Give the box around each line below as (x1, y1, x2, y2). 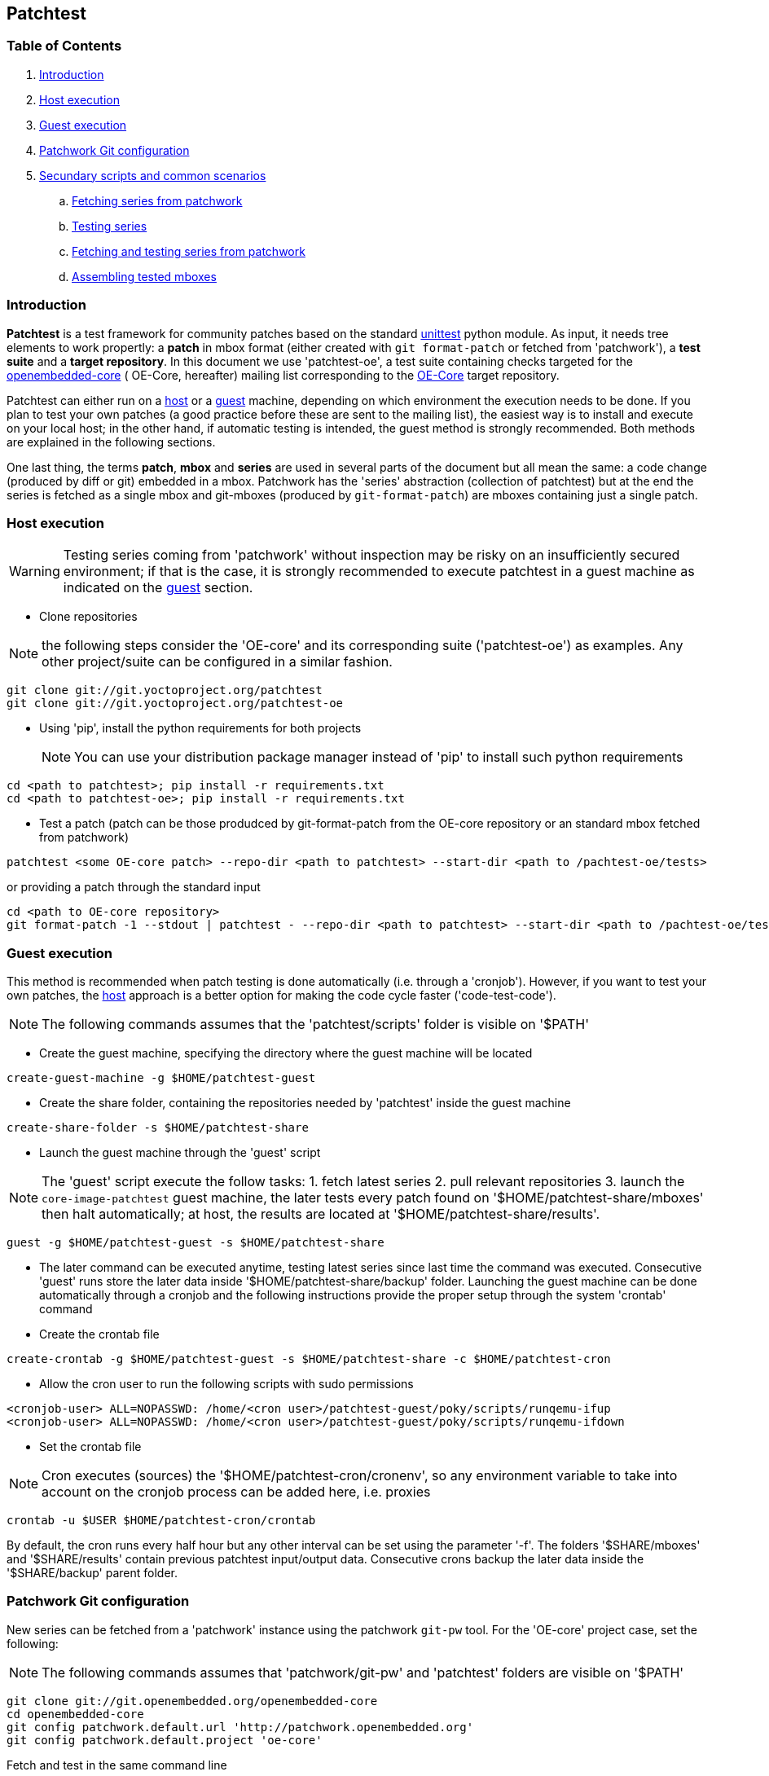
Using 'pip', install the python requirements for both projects (39, 721, 362, 736)
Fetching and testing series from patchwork (72, 244, 305, 258)
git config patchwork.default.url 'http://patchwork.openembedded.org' (7, 1720, 474, 1734)
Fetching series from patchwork (72, 193, 243, 208)
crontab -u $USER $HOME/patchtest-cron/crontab (7, 1514, 316, 1528)
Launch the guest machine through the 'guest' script (39, 1145, 321, 1160)
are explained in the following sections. (7, 434, 216, 449)
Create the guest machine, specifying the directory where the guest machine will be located (39, 1046, 533, 1061)
